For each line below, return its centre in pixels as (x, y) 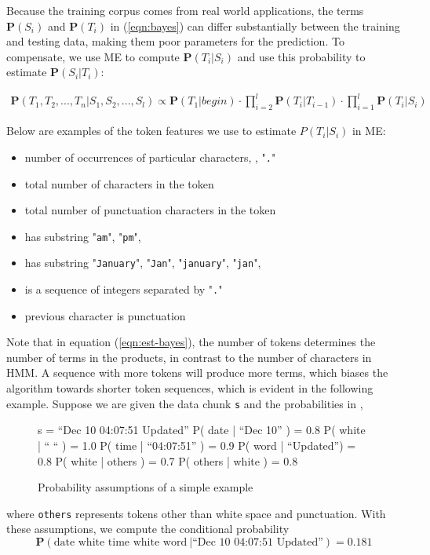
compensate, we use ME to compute (93, 56)
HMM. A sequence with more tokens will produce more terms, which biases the (197, 372)
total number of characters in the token (119, 183)
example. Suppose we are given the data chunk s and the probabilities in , (185, 403)
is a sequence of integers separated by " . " (124, 289)
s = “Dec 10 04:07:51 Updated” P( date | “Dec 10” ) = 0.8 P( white (202, 430)
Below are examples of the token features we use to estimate (151, 131)
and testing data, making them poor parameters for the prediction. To (175, 41)
